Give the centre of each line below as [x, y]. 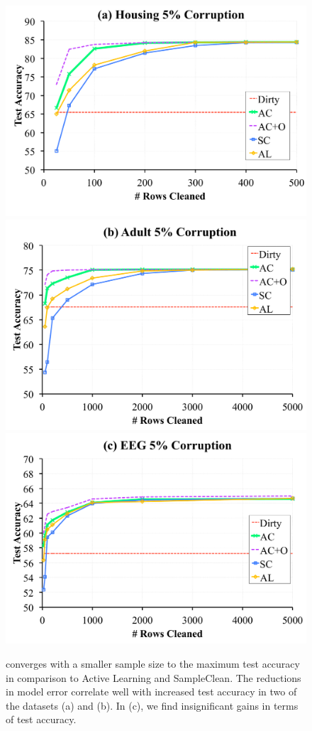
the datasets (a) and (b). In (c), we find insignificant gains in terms [152, 705]
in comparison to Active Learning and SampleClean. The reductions [154, 677]
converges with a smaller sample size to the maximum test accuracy [153, 663]
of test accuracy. [41, 719]
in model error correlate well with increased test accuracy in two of [151, 692]
